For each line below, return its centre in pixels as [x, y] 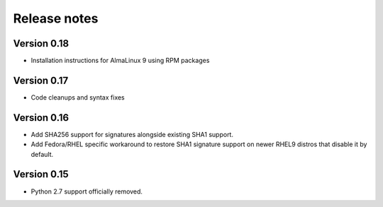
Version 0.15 [41, 174]
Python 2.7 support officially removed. [87, 191]
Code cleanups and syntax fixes [78, 97]
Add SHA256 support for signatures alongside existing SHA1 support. [132, 134]
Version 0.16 [41, 118]
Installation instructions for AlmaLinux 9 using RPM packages [120, 61]
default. [42, 154]
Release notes [56, 18]
